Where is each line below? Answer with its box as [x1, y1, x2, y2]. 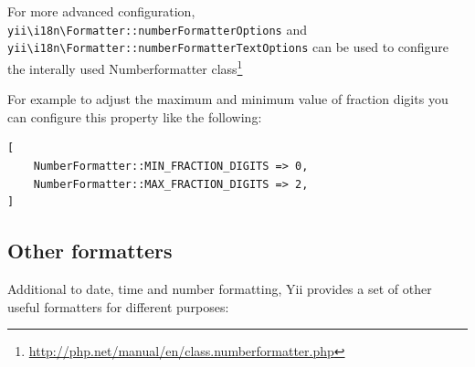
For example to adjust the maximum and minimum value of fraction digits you [7, 89, 449, 109]
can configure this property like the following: [7, 107, 262, 126]
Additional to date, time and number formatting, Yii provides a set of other [7, 278, 432, 298]
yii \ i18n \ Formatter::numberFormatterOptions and [7, 19, 307, 38]
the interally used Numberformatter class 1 [7, 56, 243, 78]
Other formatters [7, 236, 173, 265]
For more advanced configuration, [7, 2, 195, 20]
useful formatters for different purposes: [7, 297, 229, 316]
